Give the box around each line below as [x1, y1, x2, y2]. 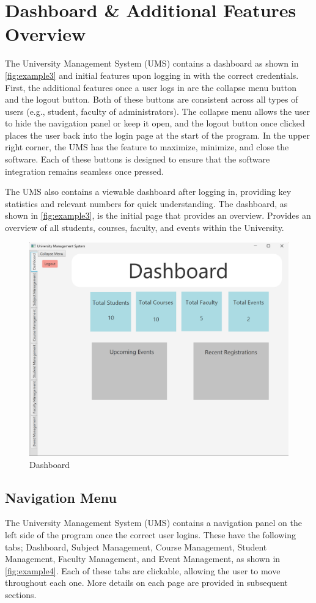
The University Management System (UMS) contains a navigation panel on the [5, 516, 302, 529]
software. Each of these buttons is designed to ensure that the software [5, 153, 270, 166]
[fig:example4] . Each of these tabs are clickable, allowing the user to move [5, 564, 281, 577]
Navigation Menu [5, 488, 117, 506]
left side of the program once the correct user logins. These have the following [5, 528, 296, 541]
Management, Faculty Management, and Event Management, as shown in [5, 552, 281, 565]
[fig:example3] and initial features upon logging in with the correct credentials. [5, 68, 299, 81]
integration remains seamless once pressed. [5, 164, 164, 177]
